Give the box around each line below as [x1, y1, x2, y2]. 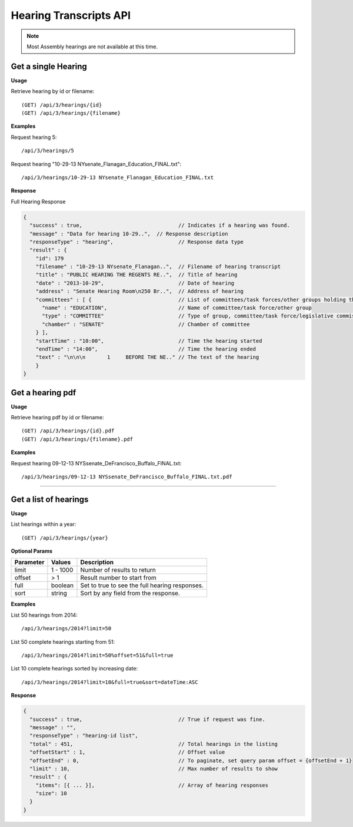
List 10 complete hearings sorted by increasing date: [11, 665, 138, 672]
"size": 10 [35, 790, 67, 797]
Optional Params [11, 548, 53, 555]
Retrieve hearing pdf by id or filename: [11, 414, 104, 421]
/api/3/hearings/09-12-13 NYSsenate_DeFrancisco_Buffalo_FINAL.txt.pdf [21, 474, 232, 480]
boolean [51, 581, 74, 590]
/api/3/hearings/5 [21, 147, 75, 154]
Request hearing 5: [11, 133, 57, 141]
